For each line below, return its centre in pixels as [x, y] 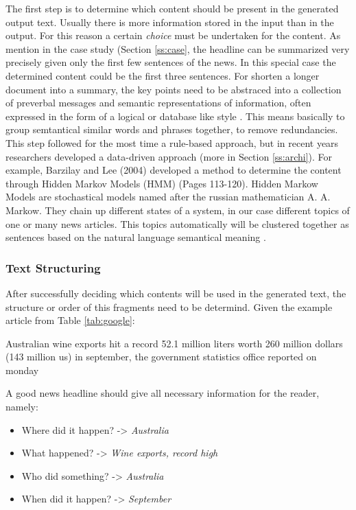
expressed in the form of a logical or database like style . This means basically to [175, 116]
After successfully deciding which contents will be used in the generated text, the [176, 293]
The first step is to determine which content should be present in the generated [172, 8]
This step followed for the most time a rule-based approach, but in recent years [172, 142]
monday [22, 370]
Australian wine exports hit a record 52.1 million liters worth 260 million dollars [174, 343]
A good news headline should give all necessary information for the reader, [163, 393]
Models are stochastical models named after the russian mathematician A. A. [168, 197]
